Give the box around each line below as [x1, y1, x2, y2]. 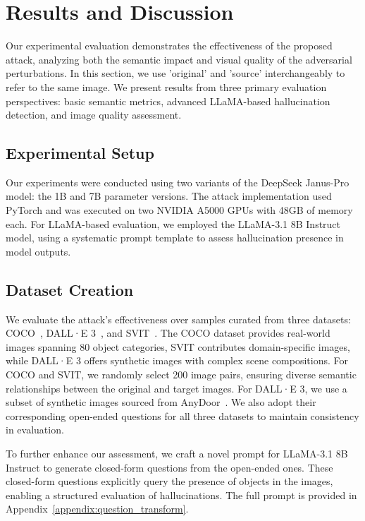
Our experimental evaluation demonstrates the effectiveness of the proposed [6, 38, 333, 53]
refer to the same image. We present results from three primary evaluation [6, 79, 327, 94]
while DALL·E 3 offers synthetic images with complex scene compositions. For [6, 353, 349, 368]
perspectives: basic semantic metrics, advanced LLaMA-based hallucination [6, 93, 330, 108]
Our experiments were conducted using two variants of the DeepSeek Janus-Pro [6, 174, 349, 189]
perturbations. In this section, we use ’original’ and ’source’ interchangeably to [6, 66, 345, 80]
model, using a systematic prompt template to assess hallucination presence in [6, 230, 344, 245]
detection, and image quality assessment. [6, 107, 182, 122]
